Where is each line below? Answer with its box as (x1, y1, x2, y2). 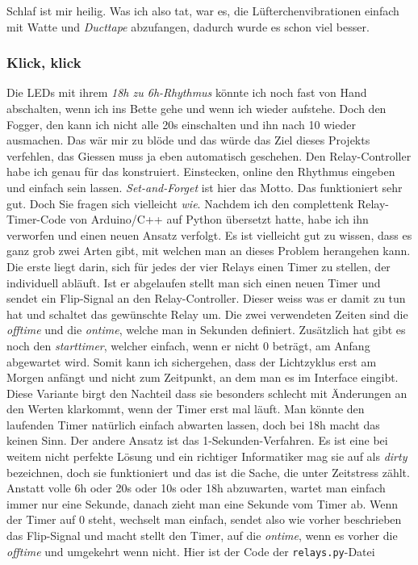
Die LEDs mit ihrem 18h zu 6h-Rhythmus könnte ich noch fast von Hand (6, 84, 367, 101)
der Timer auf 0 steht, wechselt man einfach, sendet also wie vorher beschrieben (6, 511, 402, 528)
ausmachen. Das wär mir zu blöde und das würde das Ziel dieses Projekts (6, 132, 370, 149)
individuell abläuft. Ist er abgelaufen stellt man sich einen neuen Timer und (6, 274, 381, 291)
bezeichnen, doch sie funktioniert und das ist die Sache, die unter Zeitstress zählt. (6, 463, 410, 480)
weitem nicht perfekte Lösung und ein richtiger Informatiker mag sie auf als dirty (6, 448, 408, 465)
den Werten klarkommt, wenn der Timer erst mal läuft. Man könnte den (6, 400, 365, 417)
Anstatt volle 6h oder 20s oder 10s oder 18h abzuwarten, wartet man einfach (6, 479, 386, 496)
